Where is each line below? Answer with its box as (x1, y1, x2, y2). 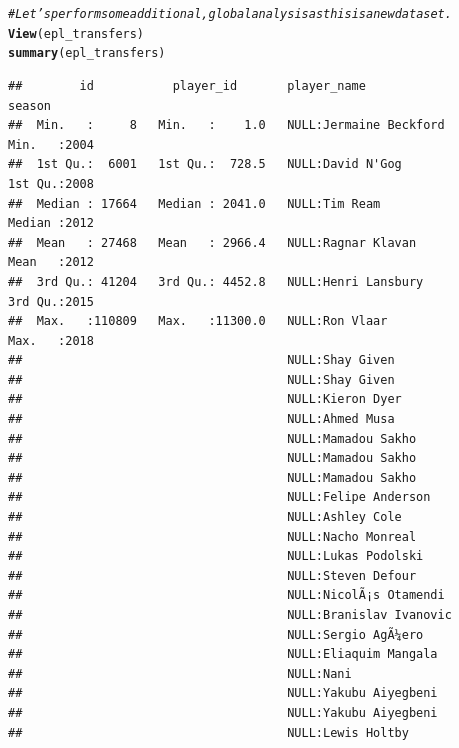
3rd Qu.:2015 (8, 294, 94, 309)
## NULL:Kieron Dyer (8, 392, 402, 407)
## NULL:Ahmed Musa (8, 412, 395, 427)
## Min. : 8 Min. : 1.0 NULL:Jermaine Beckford (8, 118, 445, 133)
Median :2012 (8, 216, 94, 231)
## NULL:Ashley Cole (8, 510, 402, 525)
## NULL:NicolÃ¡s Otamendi (8, 588, 445, 603)
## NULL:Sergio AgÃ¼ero (8, 627, 424, 642)
